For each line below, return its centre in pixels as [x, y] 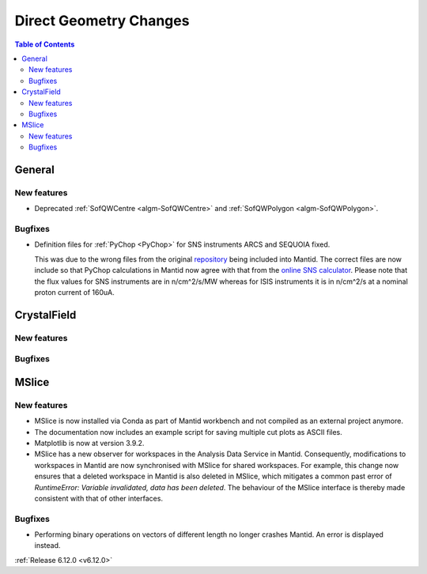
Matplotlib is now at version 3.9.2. [89, 443]
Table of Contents [45, 44]
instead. [47, 546]
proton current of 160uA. [74, 292]
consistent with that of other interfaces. [99, 498]
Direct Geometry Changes [102, 21]
